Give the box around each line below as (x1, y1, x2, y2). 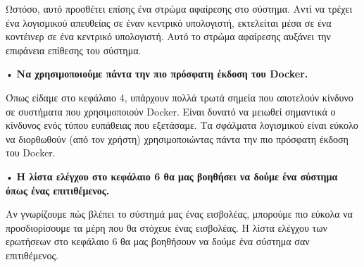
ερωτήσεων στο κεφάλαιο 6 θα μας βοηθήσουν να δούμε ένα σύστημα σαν (6, 234, 310, 249)
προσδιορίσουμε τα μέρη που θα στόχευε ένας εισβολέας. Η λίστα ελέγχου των (6, 220, 327, 235)
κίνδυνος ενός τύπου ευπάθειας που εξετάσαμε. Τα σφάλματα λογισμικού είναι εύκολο (6, 118, 358, 132)
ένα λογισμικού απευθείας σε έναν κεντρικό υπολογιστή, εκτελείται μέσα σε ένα (6, 15, 332, 30)
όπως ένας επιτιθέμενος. (6, 182, 110, 197)
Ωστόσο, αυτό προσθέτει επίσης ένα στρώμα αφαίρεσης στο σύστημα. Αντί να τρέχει (6, 1, 353, 15)
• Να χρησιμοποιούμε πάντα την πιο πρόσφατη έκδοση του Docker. (6, 66, 308, 81)
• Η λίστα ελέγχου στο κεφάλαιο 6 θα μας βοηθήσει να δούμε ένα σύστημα (6, 168, 338, 183)
